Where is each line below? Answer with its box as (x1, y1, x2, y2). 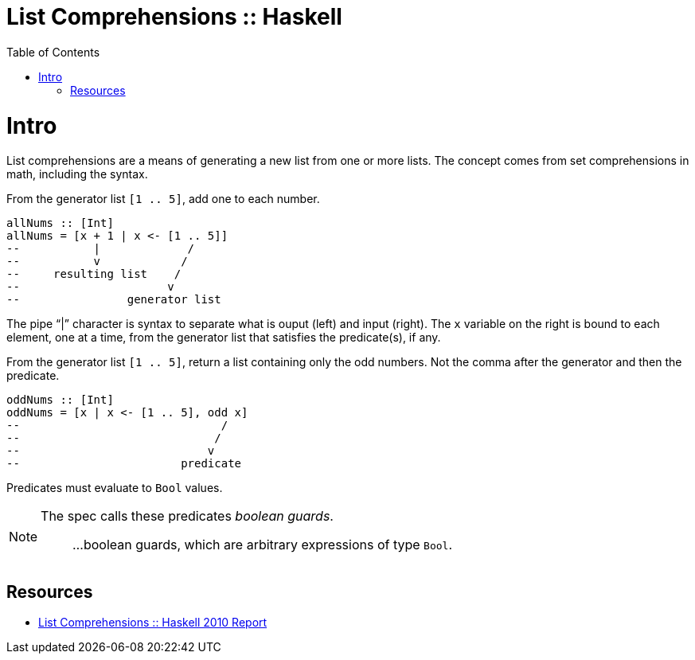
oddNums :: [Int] (6, 393, 114, 407)
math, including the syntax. (6, 167, 148, 182)
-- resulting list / (6, 268, 182, 281)
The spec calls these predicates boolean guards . (41, 508, 334, 525)
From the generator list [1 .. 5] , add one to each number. (6, 192, 320, 206)
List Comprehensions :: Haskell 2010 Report (38, 615, 267, 630)
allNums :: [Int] (6, 217, 114, 230)
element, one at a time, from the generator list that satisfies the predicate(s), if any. (6, 330, 441, 345)
